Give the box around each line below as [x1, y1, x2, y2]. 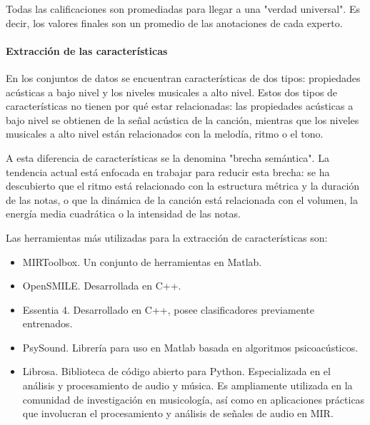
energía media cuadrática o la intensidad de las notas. [6, 206, 241, 221]
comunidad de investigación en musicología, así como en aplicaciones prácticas [22, 391, 365, 406]
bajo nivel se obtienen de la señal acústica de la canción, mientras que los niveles [6, 112, 359, 127]
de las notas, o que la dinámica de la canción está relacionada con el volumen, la [6, 192, 358, 207]
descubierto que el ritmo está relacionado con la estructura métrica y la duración [6, 178, 360, 193]
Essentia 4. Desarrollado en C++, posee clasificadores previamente [22, 302, 314, 317]
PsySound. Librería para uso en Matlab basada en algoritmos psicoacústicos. [22, 339, 359, 354]
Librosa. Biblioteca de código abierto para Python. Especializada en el [22, 364, 331, 379]
